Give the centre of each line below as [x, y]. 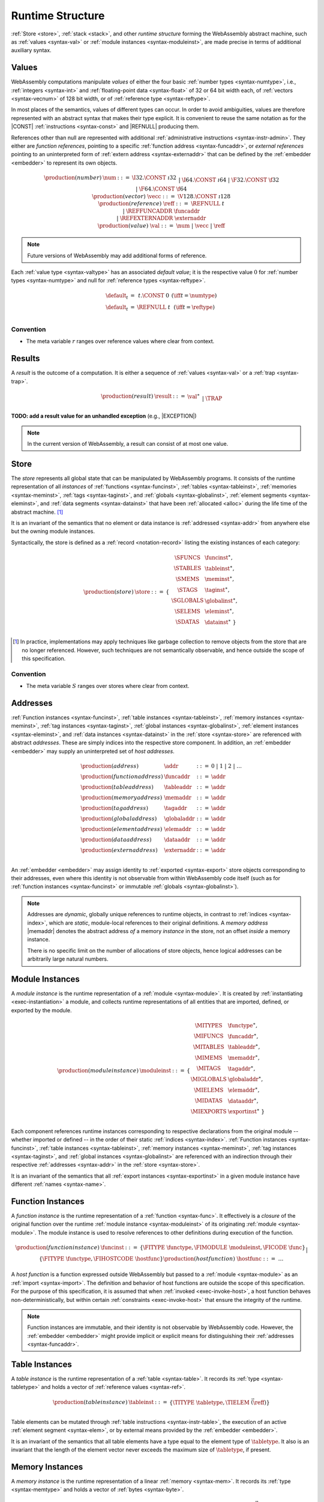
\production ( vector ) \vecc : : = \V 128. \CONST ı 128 [161, 196]
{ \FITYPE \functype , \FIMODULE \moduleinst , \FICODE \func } [223, 1247]
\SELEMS [188, 611]
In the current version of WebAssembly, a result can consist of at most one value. [128, 444]
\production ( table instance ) [90, 1402]
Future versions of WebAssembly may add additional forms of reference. [117, 255]
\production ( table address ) [117, 787]
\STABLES [187, 568]
